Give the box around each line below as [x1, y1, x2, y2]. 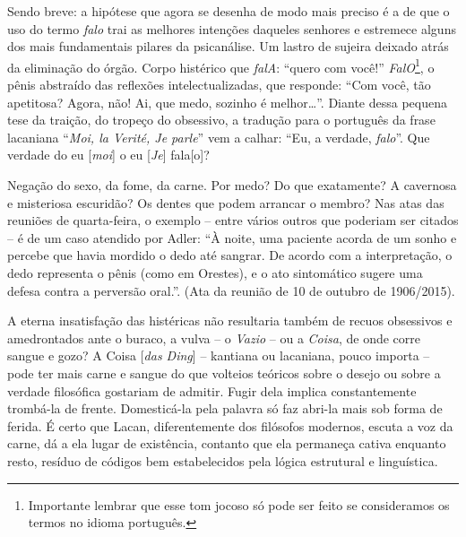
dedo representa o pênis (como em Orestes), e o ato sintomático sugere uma [7, 263, 423, 281]
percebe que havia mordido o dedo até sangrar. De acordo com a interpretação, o [7, 246, 453, 264]
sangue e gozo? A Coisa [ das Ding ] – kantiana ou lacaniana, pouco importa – [7, 346, 430, 365]
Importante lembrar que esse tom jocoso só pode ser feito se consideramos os [28, 495, 450, 514]
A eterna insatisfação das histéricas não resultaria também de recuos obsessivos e [7, 311, 453, 330]
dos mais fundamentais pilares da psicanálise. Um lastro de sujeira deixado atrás [7, 37, 449, 56]
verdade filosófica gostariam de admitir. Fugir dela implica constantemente [7, 381, 417, 400]
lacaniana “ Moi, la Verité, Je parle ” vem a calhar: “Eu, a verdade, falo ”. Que [7, 127, 430, 146]
